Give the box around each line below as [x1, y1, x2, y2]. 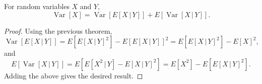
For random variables [4, 1, 70, 11]
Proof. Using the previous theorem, [4, 25, 112, 36]
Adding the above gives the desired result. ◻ [4, 70, 143, 80]
